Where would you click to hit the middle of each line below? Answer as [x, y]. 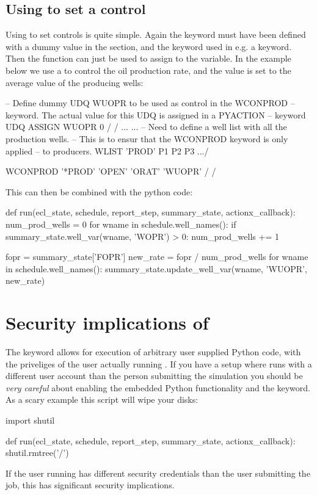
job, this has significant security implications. [90, 485]
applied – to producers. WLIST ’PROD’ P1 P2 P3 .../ [107, 150]
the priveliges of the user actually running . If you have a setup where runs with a [159, 363]
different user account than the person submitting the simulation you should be [154, 376]
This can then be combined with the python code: [99, 191]
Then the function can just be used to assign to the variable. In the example [148, 58]
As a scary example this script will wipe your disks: [102, 399]
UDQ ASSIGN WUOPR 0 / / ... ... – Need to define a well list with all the [146, 127]
